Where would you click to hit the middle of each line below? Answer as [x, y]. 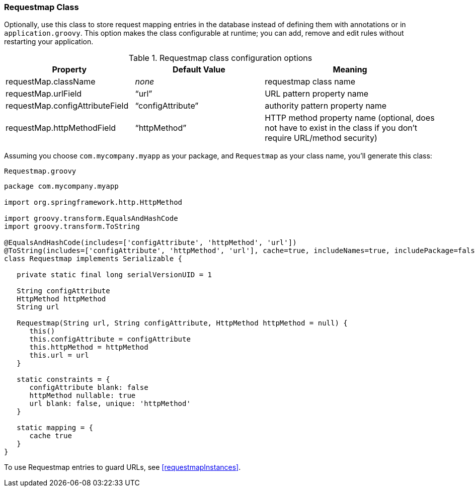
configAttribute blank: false [89, 388]
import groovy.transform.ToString [72, 227]
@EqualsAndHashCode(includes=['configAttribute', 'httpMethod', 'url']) [150, 243]
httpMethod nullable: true [83, 396]
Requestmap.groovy [40, 171]
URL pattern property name [317, 94]
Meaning [350, 70]
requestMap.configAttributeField [67, 106]
